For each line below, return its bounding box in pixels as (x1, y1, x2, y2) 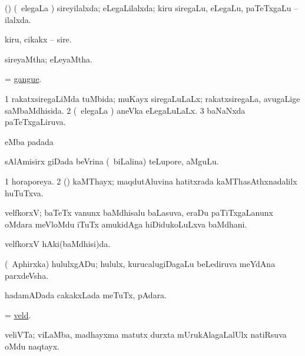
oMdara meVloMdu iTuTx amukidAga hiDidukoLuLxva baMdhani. (5, 217, 247, 230)
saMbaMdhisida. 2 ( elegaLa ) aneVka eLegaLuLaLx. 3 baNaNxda (5, 104, 246, 116)
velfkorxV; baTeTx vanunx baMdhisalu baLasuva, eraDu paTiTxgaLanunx (5, 206, 273, 219)
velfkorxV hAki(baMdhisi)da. (5, 238, 111, 250)
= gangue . (5, 72, 42, 85)
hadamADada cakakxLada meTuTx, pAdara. (5, 289, 167, 301)
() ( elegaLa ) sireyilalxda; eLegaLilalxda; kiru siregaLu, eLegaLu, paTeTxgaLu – (5, 2, 299, 14)
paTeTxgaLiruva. (5, 116, 66, 128)
